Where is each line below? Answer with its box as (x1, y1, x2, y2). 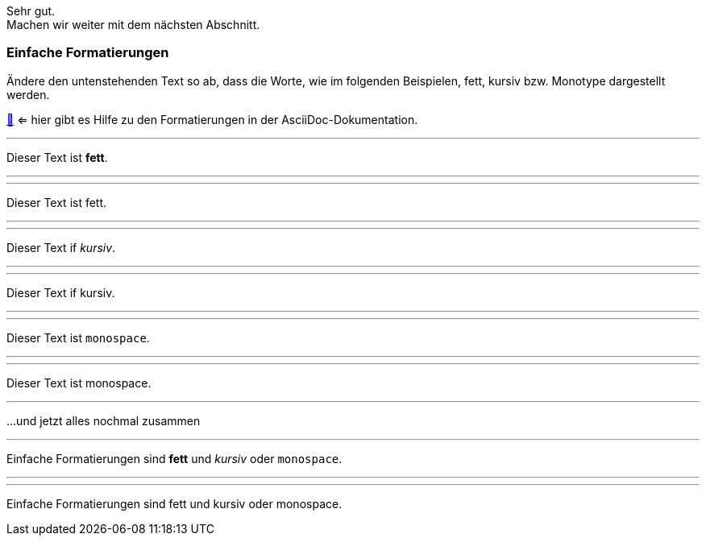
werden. (6, 87, 50, 101)
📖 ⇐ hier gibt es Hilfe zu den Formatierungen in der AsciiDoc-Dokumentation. (6, 112, 418, 126)
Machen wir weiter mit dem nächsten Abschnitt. (6, 18, 260, 31)
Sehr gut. (6, 4, 56, 18)
